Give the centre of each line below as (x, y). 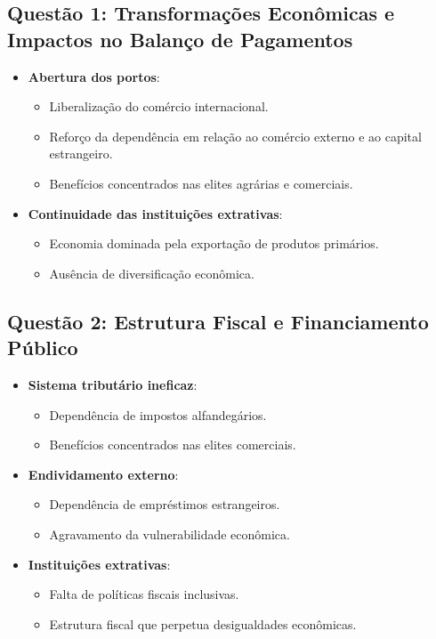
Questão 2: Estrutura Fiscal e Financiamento (218, 321)
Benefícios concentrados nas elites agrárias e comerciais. (201, 183)
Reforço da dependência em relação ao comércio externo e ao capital (235, 136)
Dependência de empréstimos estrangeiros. (165, 504)
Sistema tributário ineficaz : (113, 384)
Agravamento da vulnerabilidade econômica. (170, 534)
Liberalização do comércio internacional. (159, 106)
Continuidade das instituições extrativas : (155, 213)
